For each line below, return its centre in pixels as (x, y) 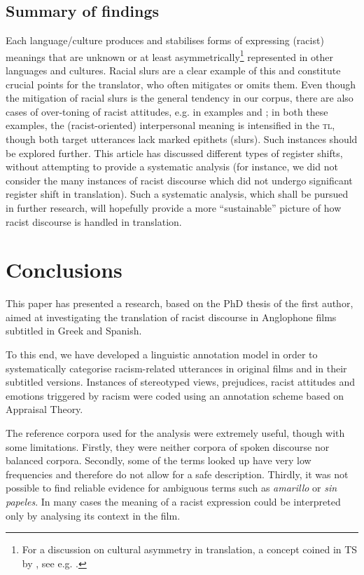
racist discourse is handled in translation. (94, 221)
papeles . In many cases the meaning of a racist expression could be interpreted (173, 502)
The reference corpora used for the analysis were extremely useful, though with (175, 433)
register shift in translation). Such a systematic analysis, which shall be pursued (177, 194)
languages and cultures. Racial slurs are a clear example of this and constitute (173, 70)
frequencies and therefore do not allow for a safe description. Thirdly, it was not (177, 474)
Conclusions (64, 270)
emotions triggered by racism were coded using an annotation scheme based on (175, 395)
